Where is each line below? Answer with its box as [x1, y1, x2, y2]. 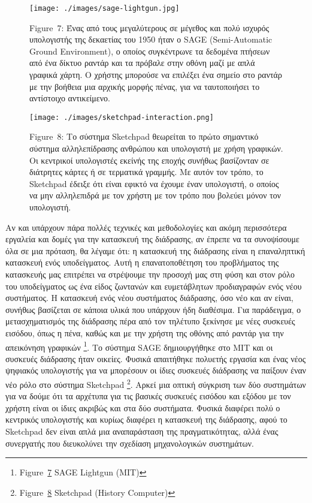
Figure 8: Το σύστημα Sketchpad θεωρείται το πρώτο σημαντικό [29, 130, 259, 143]
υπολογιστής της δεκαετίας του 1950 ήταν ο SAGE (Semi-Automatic [29, 33, 272, 46]
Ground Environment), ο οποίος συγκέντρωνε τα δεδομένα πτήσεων [29, 44, 270, 57]
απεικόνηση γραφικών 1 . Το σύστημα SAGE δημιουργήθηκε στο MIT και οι [5, 339, 273, 353]
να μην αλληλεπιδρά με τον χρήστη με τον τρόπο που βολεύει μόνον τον [29, 189, 281, 201]
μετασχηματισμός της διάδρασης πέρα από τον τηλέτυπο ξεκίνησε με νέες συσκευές [5, 315, 295, 327]
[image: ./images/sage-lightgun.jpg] [29, 4, 180, 13]
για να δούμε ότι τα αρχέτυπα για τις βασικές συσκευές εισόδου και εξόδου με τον [5, 390, 291, 402]
